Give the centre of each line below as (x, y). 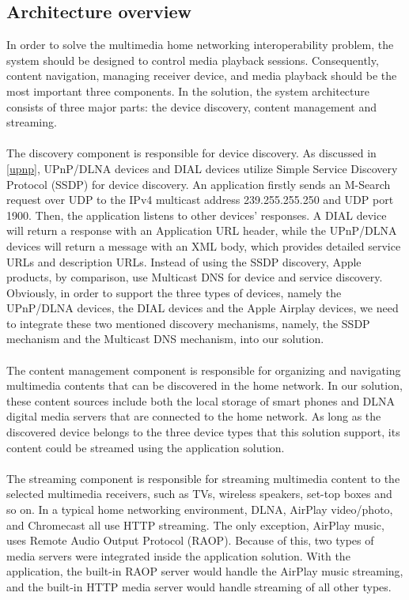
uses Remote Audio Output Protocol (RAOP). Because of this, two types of (190, 540)
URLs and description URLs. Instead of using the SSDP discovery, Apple (184, 261)
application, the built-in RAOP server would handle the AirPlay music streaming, (205, 571)
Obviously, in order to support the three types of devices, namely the (174, 292)
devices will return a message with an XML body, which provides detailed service (204, 245)
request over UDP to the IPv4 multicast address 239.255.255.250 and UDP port (200, 200)
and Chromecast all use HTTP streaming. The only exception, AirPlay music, (195, 525)
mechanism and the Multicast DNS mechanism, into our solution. (165, 339)
